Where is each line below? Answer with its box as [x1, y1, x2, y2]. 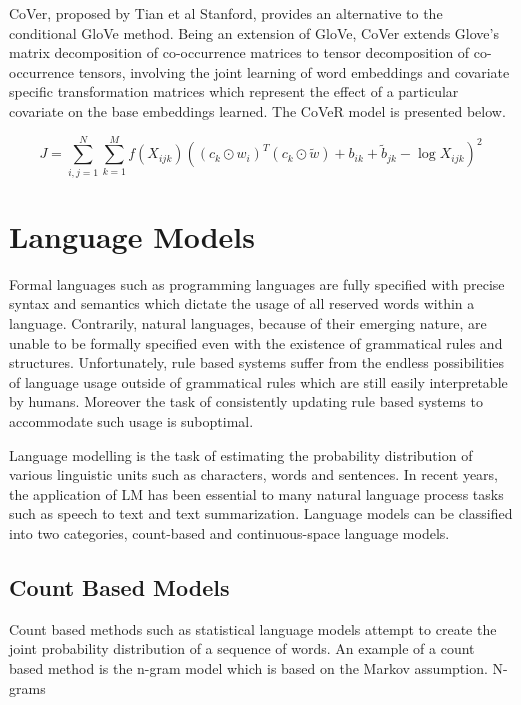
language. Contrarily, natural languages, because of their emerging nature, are [9, 313, 487, 333]
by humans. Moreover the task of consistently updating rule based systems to [9, 391, 483, 412]
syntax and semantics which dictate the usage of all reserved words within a [9, 293, 475, 314]
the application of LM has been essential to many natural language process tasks [9, 483, 504, 504]
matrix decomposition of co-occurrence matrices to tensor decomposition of [9, 42, 470, 63]
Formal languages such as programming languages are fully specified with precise [9, 273, 505, 294]
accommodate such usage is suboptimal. [9, 410, 254, 431]
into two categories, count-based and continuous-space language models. [9, 522, 450, 543]
